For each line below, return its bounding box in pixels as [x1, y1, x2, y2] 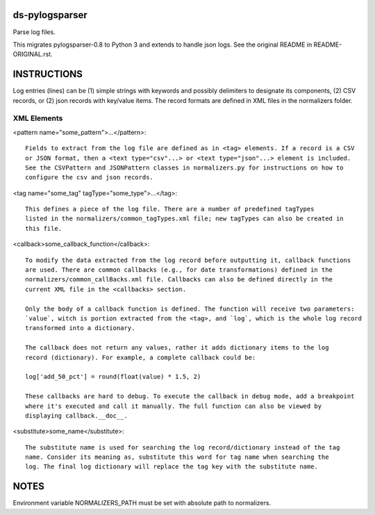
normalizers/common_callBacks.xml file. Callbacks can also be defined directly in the [25, 275, 333, 284]
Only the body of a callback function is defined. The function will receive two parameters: [25, 304, 355, 313]
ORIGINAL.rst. [12, 50, 53, 58]
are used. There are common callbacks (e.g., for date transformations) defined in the [25, 266, 333, 274]
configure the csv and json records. [25, 174, 154, 181]
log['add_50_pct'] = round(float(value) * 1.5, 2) [25, 373, 201, 381]
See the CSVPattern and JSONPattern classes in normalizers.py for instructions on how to [25, 163, 344, 172]
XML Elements [12, 113, 63, 123]
